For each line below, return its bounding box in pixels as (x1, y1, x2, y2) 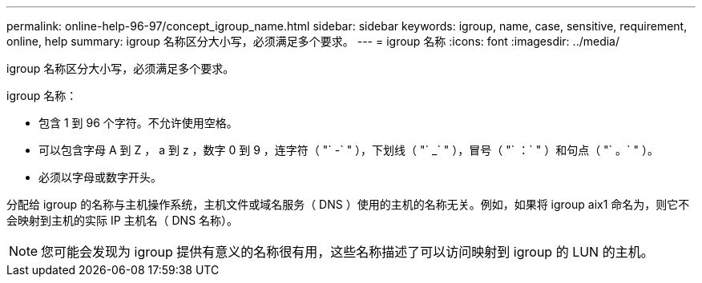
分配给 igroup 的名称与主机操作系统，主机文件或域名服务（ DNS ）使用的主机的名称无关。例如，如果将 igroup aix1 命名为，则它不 (6, 197, 690, 211)
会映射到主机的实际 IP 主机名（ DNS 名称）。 (6, 213, 239, 227)
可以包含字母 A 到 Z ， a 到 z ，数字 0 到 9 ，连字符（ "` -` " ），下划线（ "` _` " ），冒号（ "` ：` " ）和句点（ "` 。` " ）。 (38, 143, 659, 157)
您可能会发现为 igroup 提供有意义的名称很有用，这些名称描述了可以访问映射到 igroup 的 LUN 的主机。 (41, 244, 654, 260)
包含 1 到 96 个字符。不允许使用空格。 (38, 116, 238, 130)
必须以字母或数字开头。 (38, 170, 162, 184)
